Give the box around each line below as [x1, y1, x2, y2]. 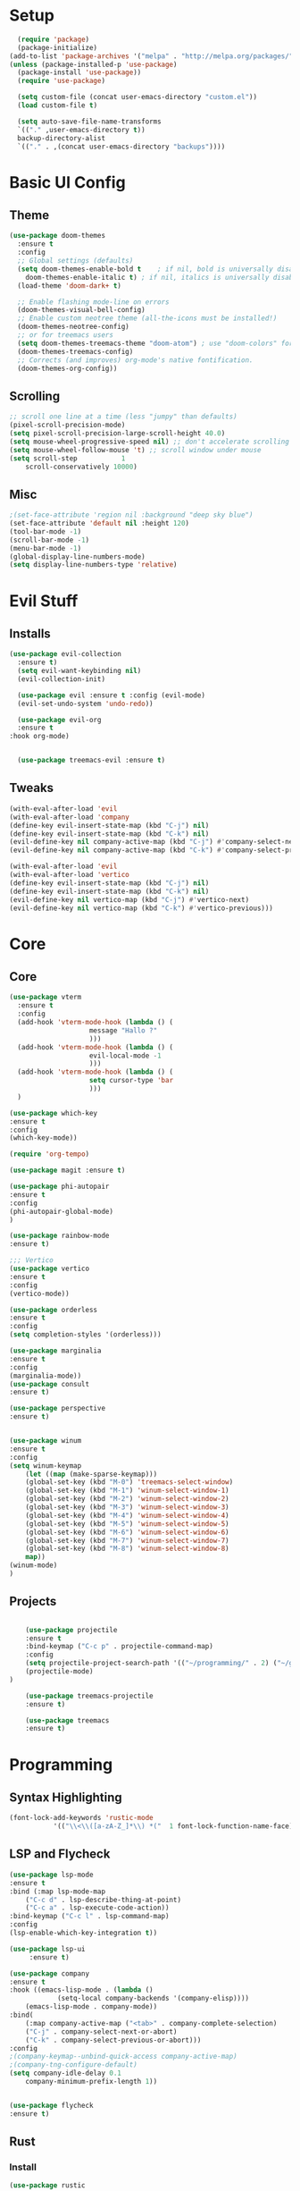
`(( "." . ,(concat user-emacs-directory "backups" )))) [17, 142, 226, 151]
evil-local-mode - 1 [88, 1051, 162, 1060]
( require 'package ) [17, 35, 90, 44]
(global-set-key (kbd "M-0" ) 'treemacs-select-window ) [25, 1478, 234, 1487]
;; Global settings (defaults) [17, 257, 134, 265]
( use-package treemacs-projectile [25, 1691, 154, 1700]
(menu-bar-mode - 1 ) [9, 544, 82, 552]
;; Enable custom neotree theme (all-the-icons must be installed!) [17, 314, 278, 323]
